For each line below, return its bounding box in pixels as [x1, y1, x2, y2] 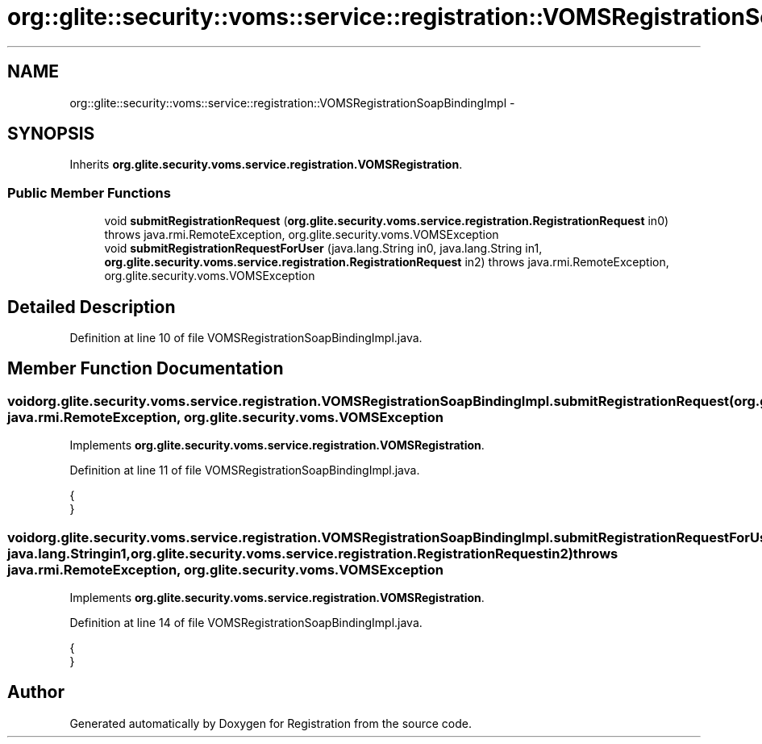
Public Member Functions [7, 184, 171, 201]
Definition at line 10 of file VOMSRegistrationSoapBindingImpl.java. [69, 331, 423, 345]
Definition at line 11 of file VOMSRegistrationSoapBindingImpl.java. [69, 463, 420, 478]
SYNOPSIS [7, 123, 95, 144]
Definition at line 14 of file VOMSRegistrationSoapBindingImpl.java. [69, 616, 423, 629]
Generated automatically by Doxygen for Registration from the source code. [69, 716, 473, 730]
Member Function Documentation [7, 358, 284, 379]
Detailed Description [7, 296, 176, 317]
